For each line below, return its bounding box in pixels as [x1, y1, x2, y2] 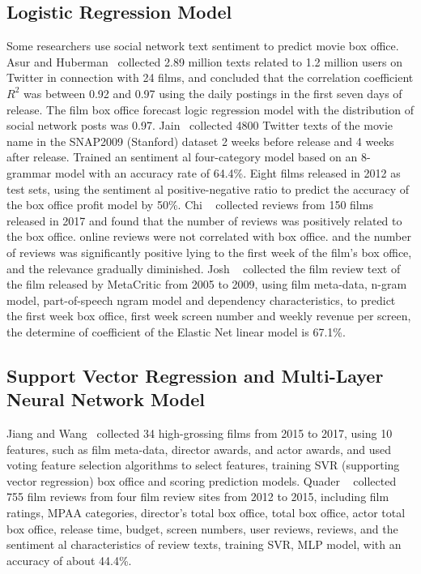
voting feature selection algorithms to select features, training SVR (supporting [6, 456, 400, 473]
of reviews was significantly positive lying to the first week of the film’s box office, [6, 243, 412, 260]
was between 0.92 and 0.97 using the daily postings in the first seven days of [23, 84, 402, 101]
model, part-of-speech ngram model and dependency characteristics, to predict [6, 291, 396, 308]
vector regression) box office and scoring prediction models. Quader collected [6, 472, 397, 489]
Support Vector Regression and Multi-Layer [6, 362, 384, 388]
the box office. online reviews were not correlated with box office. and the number [6, 228, 411, 245]
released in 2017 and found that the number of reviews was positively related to [6, 212, 402, 229]
